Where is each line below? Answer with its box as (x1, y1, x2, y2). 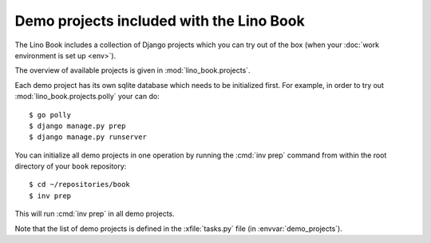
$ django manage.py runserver (29, 133, 148, 141)
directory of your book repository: (14, 161, 127, 171)
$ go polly (29, 110, 72, 119)
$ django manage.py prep (29, 121, 126, 130)
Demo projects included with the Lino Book (14, 12, 305, 30)
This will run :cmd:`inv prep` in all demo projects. (14, 209, 175, 219)
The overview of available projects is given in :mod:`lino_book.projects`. (14, 66, 251, 75)
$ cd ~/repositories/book (29, 180, 131, 189)
